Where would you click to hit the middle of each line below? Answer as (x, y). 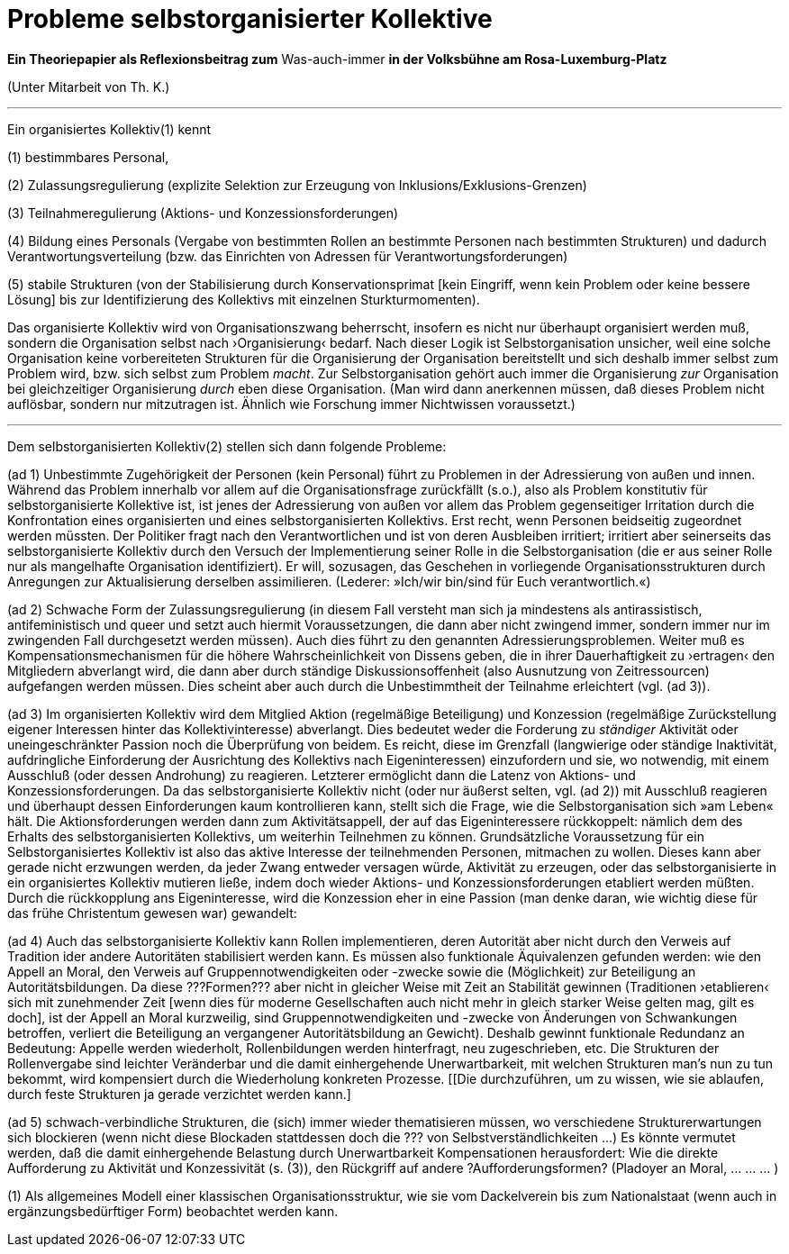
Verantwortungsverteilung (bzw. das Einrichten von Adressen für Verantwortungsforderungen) (288, 256)
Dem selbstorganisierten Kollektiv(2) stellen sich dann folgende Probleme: (227, 446)
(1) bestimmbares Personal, (88, 157)
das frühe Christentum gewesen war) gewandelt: (152, 913)
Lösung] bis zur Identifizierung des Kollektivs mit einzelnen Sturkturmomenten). (244, 299)
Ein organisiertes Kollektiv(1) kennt (109, 129)
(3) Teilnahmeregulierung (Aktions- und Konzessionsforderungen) (203, 213)
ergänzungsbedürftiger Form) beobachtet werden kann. (173, 1211)
